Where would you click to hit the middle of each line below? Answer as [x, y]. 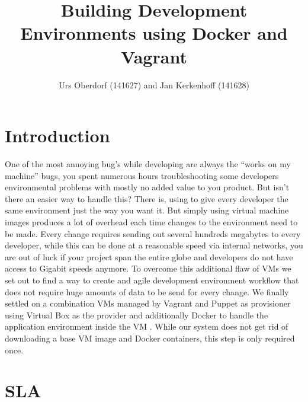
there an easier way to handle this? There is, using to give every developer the [147, 198]
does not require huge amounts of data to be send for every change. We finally [147, 291]
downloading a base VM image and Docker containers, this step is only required [150, 338]
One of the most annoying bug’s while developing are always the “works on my [148, 164]
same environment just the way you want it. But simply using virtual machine [147, 210]
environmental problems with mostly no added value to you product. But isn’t [147, 187]
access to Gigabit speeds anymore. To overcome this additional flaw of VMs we [148, 268]
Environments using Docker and [154, 33]
